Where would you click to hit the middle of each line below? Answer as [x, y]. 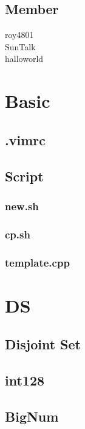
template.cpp [37, 262]
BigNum [32, 416]
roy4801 [19, 35]
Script [24, 176]
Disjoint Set [43, 344]
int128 [25, 380]
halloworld [24, 59]
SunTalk [20, 46]
